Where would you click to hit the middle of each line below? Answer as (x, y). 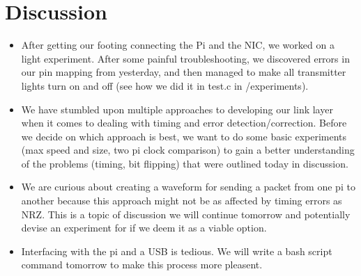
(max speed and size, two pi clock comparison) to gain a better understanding (188, 150)
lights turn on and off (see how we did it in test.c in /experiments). (165, 85)
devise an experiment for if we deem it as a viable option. (144, 228)
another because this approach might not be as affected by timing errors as (182, 201)
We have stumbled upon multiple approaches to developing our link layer (177, 109)
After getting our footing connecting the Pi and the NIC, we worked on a (178, 45)
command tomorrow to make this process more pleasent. (142, 265)
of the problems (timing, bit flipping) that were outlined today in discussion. (185, 163)
